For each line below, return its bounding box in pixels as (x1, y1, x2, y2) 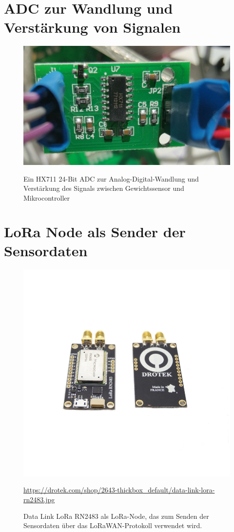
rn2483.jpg (23, 494, 55, 505)
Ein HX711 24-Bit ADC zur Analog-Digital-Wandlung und (23, 173, 199, 184)
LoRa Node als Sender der (4, 221, 186, 241)
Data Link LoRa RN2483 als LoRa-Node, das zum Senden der (23, 511, 209, 521)
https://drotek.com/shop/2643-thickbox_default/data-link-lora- (23, 485, 215, 495)
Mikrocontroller (23, 192, 70, 203)
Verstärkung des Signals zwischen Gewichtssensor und (23, 183, 184, 193)
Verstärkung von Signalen (4, 17, 181, 37)
